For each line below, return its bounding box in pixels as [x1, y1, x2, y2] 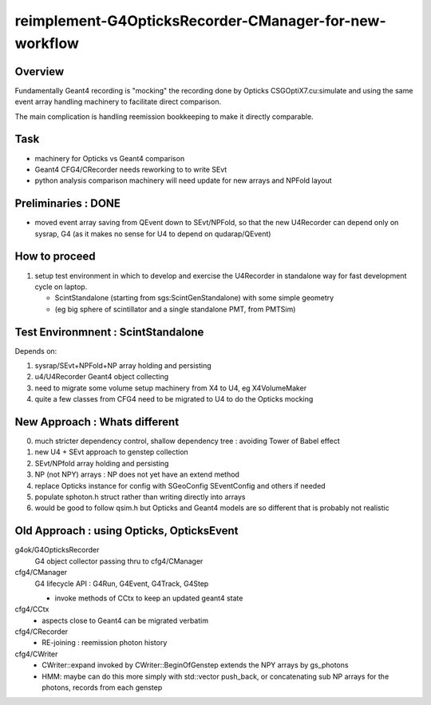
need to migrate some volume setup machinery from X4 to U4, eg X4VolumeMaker [34, 383, 307, 393]
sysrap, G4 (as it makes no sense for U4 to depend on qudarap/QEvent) [34, 228, 271, 239]
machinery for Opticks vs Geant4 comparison [34, 153, 185, 163]
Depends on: [14, 346, 57, 355]
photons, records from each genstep [42, 683, 163, 692]
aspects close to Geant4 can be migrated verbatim [42, 616, 209, 625]
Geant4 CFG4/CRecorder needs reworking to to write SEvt [34, 164, 227, 174]
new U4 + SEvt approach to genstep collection [34, 447, 189, 457]
